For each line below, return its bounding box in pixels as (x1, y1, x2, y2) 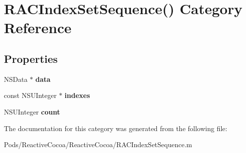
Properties (4, 51, 58, 66)
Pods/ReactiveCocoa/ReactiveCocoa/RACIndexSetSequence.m (4, 139, 192, 150)
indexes (64, 90, 90, 100)
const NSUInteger (4, 90, 57, 100)
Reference (4, 18, 72, 38)
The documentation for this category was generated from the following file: (4, 123, 227, 133)
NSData (4, 74, 28, 84)
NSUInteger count (4, 106, 60, 116)
